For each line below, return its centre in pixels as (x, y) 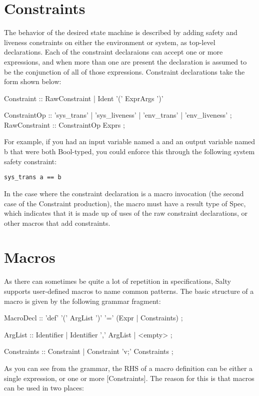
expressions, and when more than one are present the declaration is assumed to (125, 61)
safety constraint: (30, 161)
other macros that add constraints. (57, 223)
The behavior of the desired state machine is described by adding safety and (121, 32)
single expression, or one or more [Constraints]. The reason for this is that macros (129, 378)
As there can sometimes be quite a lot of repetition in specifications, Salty (117, 281)
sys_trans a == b (33, 177)
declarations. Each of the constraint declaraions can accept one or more (113, 52)
